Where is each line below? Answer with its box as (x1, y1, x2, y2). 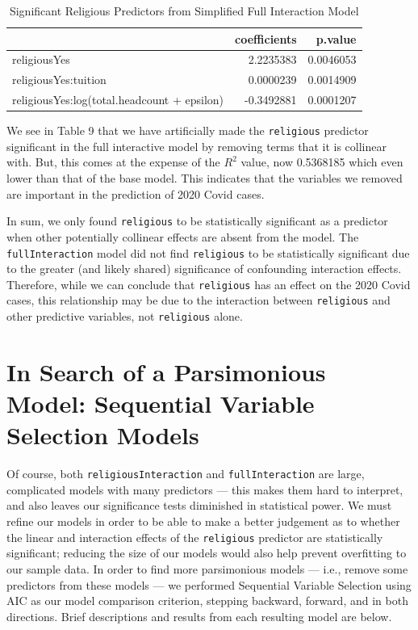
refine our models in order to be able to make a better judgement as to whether (6, 513, 400, 530)
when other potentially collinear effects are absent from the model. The (6, 228, 359, 245)
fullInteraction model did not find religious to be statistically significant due (6, 244, 410, 261)
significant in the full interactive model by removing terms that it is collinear (6, 137, 387, 154)
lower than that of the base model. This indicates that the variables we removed (6, 170, 403, 187)
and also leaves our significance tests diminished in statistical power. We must (6, 497, 392, 514)
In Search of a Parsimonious (6, 355, 326, 388)
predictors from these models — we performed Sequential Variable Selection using (6, 576, 412, 593)
